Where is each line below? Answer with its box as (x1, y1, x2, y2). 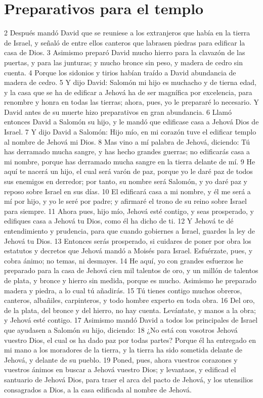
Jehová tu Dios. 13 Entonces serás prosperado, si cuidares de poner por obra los (4, 235, 251, 246)
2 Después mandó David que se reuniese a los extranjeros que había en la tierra (4, 27, 250, 38)
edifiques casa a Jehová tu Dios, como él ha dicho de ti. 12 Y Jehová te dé (4, 215, 234, 226)
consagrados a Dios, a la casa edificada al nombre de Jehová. (4, 384, 192, 394)
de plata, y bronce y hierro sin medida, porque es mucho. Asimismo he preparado (4, 275, 256, 285)
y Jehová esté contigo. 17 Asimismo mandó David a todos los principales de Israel (4, 315, 258, 325)
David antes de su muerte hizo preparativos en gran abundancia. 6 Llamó (4, 106, 232, 117)
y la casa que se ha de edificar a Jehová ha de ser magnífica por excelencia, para (4, 86, 252, 97)
